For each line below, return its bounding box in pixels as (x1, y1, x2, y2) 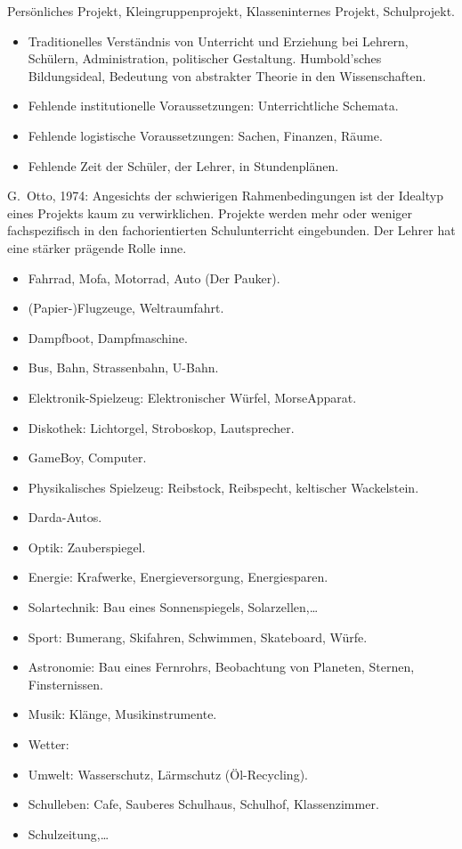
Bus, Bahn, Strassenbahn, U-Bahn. (28, 358, 219, 377)
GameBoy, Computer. (28, 448, 147, 467)
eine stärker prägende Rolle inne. (7, 238, 187, 257)
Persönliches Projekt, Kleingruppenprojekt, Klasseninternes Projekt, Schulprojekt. (7, 2, 456, 20)
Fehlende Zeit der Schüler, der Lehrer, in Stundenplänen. (28, 156, 339, 175)
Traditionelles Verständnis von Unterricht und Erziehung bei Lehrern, (28, 31, 409, 50)
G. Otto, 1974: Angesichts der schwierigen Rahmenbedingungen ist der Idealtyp (7, 186, 443, 205)
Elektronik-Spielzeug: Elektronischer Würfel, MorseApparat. (28, 388, 357, 406)
